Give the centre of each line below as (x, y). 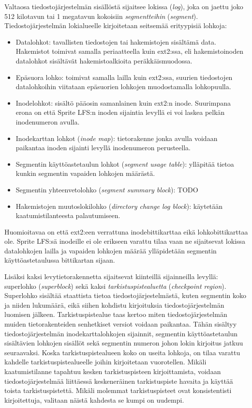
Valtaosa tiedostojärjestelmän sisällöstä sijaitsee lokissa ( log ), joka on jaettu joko (124, 6)
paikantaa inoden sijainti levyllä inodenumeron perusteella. (103, 148)
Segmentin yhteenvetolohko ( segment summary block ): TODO (107, 189)
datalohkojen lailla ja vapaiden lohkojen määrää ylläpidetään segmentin (111, 250)
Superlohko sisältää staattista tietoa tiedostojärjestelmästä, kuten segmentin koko (126, 295)
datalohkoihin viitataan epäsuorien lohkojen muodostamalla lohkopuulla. (123, 86)
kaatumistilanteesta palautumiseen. (68, 215)
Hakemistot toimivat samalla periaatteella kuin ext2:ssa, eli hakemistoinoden (129, 51)
